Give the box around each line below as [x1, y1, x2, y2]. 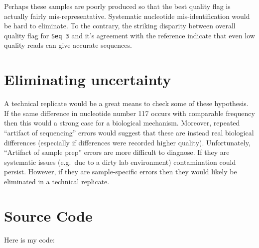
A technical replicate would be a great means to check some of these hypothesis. [4, 98, 249, 109]
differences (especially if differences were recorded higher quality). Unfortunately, [4, 137, 251, 147]
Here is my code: [4, 234, 55, 245]
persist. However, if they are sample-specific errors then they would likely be [4, 166, 237, 177]
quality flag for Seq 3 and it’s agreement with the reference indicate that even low [4, 30, 255, 40]
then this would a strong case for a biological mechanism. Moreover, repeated [4, 118, 240, 128]
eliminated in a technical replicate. [4, 176, 110, 186]
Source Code [4, 205, 93, 226]
